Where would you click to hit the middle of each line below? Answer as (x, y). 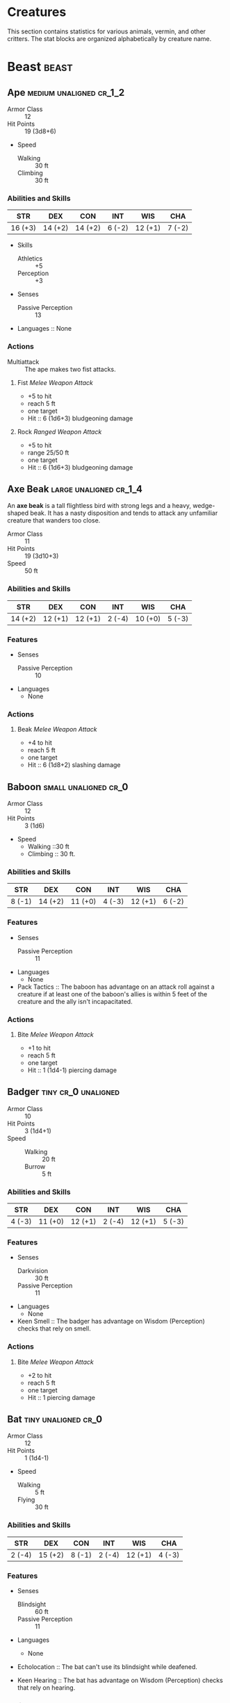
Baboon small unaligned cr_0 (68, 787)
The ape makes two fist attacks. (70, 369)
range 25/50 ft (48, 452)
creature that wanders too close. (54, 520)
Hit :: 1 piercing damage (61, 1397)
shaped (18, 513)
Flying (26, 1500)
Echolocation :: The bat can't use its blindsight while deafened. (107, 1667)
